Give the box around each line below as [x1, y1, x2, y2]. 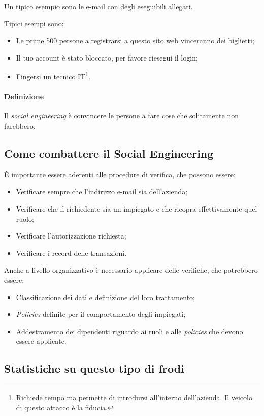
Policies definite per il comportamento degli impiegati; [16, 309, 186, 319]
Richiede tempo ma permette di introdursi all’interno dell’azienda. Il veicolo [16, 392, 252, 403]
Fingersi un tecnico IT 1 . [16, 70, 90, 82]
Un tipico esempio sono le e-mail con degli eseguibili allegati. [4, 1, 193, 11]
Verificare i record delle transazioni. [16, 247, 127, 258]
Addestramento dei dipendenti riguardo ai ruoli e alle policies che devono [16, 325, 243, 336]
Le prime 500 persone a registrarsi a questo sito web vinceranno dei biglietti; [16, 35, 254, 46]
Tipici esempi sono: [4, 18, 64, 28]
